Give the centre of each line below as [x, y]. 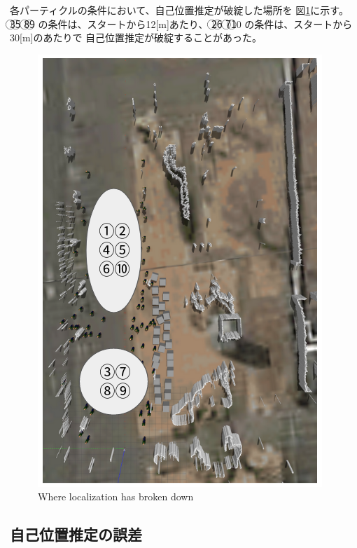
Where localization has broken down [116, 496]
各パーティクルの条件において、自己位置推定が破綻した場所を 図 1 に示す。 [179, 10]
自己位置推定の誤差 [76, 534]
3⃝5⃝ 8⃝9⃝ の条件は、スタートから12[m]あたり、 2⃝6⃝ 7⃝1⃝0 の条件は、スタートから [181, 23]
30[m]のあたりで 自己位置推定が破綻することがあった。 [136, 37]
